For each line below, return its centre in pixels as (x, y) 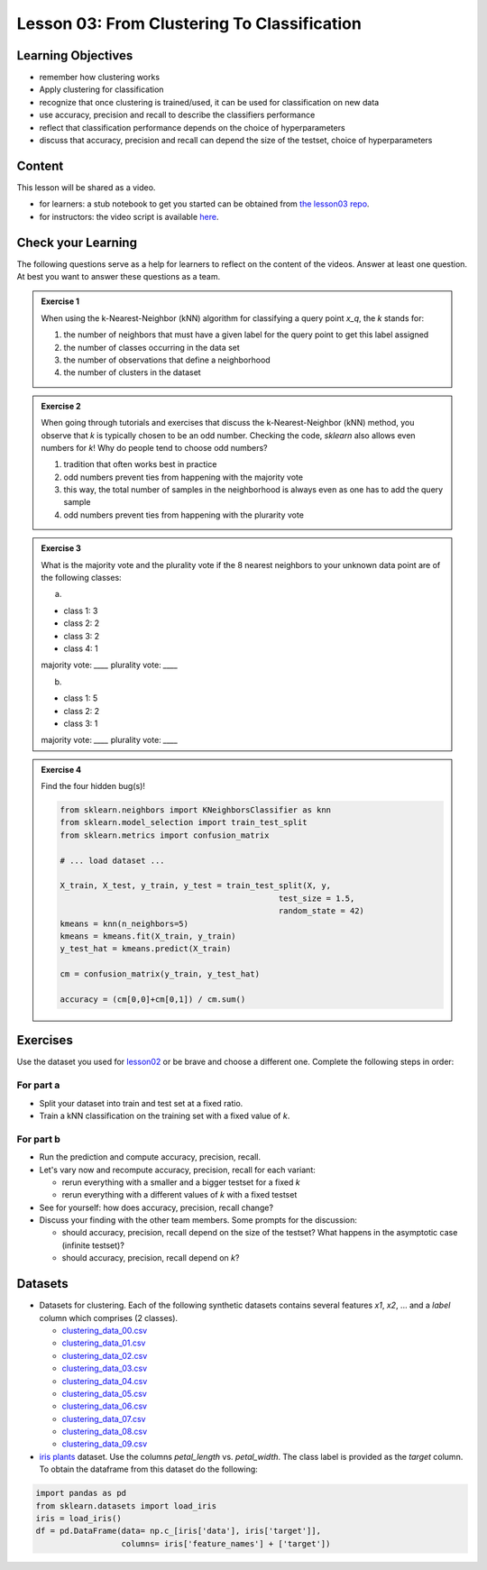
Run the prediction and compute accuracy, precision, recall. (150, 1157)
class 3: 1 (81, 723)
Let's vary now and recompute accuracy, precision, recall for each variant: (177, 1170)
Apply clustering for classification (101, 89)
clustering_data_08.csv (105, 1432)
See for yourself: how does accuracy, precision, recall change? (156, 1207)
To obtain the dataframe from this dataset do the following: (149, 1469)
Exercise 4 (61, 769)
